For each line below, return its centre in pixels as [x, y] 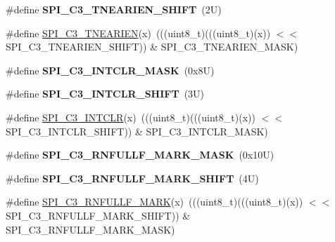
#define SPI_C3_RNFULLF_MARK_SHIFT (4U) [132, 178]
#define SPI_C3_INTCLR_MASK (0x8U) [110, 70]
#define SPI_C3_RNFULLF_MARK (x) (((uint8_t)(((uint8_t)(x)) [154, 202]
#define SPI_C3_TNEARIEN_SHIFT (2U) [114, 9]
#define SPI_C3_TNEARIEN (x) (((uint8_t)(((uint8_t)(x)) [138, 33]
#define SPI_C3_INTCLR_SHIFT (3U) [105, 94]
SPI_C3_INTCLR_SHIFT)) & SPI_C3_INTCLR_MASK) [137, 131]
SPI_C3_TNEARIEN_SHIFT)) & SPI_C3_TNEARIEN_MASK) [152, 47]
